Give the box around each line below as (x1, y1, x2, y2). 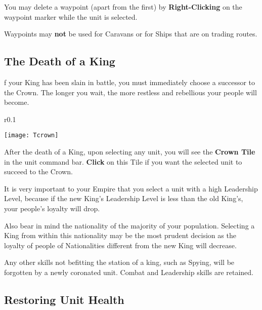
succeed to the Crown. (4, 166, 73, 177)
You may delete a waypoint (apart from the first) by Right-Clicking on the (4, 2, 242, 12)
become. (4, 97, 29, 107)
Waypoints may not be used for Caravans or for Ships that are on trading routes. (4, 28, 257, 39)
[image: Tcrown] (4, 132, 59, 139)
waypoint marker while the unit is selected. (4, 11, 138, 22)
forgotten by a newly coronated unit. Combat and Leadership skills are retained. (4, 266, 253, 277)
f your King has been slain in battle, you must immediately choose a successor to (4, 76, 255, 87)
